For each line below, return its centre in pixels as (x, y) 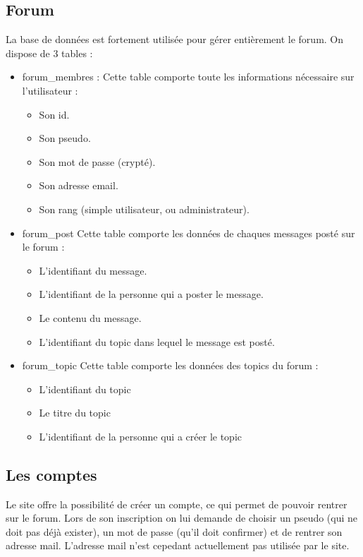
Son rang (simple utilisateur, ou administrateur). (144, 209)
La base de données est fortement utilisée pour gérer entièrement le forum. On (175, 39)
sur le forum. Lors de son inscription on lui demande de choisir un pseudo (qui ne (182, 518)
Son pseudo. (65, 138)
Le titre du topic (75, 413)
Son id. (54, 114)
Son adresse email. (79, 185)
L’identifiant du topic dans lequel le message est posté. (157, 341)
